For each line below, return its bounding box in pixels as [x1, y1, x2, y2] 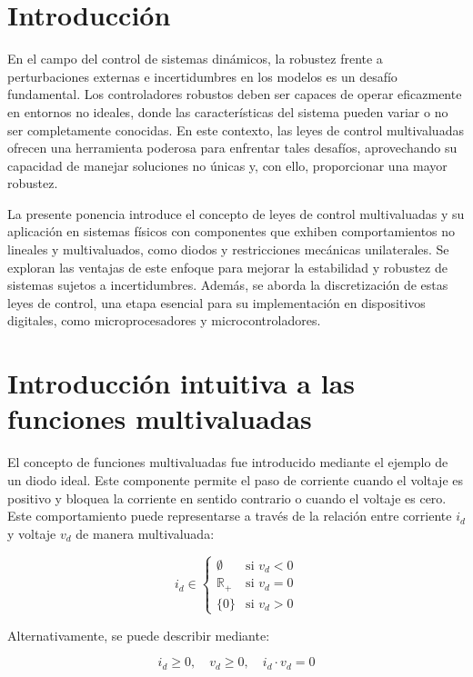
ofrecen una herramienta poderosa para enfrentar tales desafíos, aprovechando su [7, 138, 458, 157]
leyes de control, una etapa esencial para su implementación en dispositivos [7, 293, 426, 312]
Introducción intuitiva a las [7, 364, 356, 402]
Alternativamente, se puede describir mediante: [7, 625, 270, 644]
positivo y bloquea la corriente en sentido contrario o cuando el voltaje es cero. [7, 488, 447, 507]
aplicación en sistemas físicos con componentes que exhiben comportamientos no [7, 222, 456, 241]
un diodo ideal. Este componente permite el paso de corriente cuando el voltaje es [7, 470, 464, 489]
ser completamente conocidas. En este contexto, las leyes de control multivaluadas [7, 120, 464, 139]
